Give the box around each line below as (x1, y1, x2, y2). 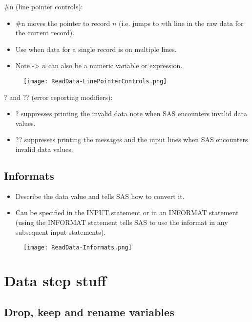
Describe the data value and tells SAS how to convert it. (15, 191, 185, 201)
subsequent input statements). (15, 226, 106, 237)
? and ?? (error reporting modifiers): (4, 92, 113, 102)
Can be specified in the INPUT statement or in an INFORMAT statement (15, 207, 239, 218)
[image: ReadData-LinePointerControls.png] (23, 77, 167, 85)
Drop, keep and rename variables (4, 304, 174, 319)
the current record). (15, 27, 75, 38)
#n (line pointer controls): (4, 1, 83, 11)
